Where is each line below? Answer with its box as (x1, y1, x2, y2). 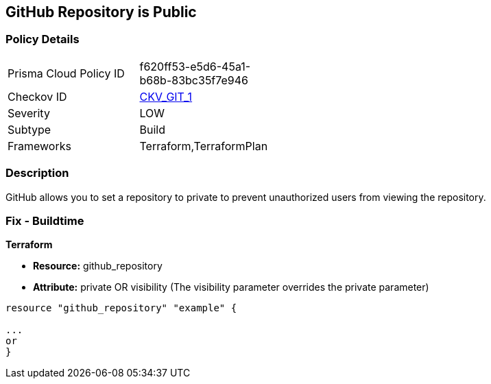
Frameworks (8, 139, 71, 153)
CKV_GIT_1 (139, 89, 193, 104)
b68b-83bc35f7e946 (139, 73, 249, 87)
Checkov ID (8, 89, 67, 104)
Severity (8, 106, 50, 120)
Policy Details (5, 32, 80, 47)
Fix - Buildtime (5, 213, 84, 228)
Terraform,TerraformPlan (139, 139, 268, 153)
